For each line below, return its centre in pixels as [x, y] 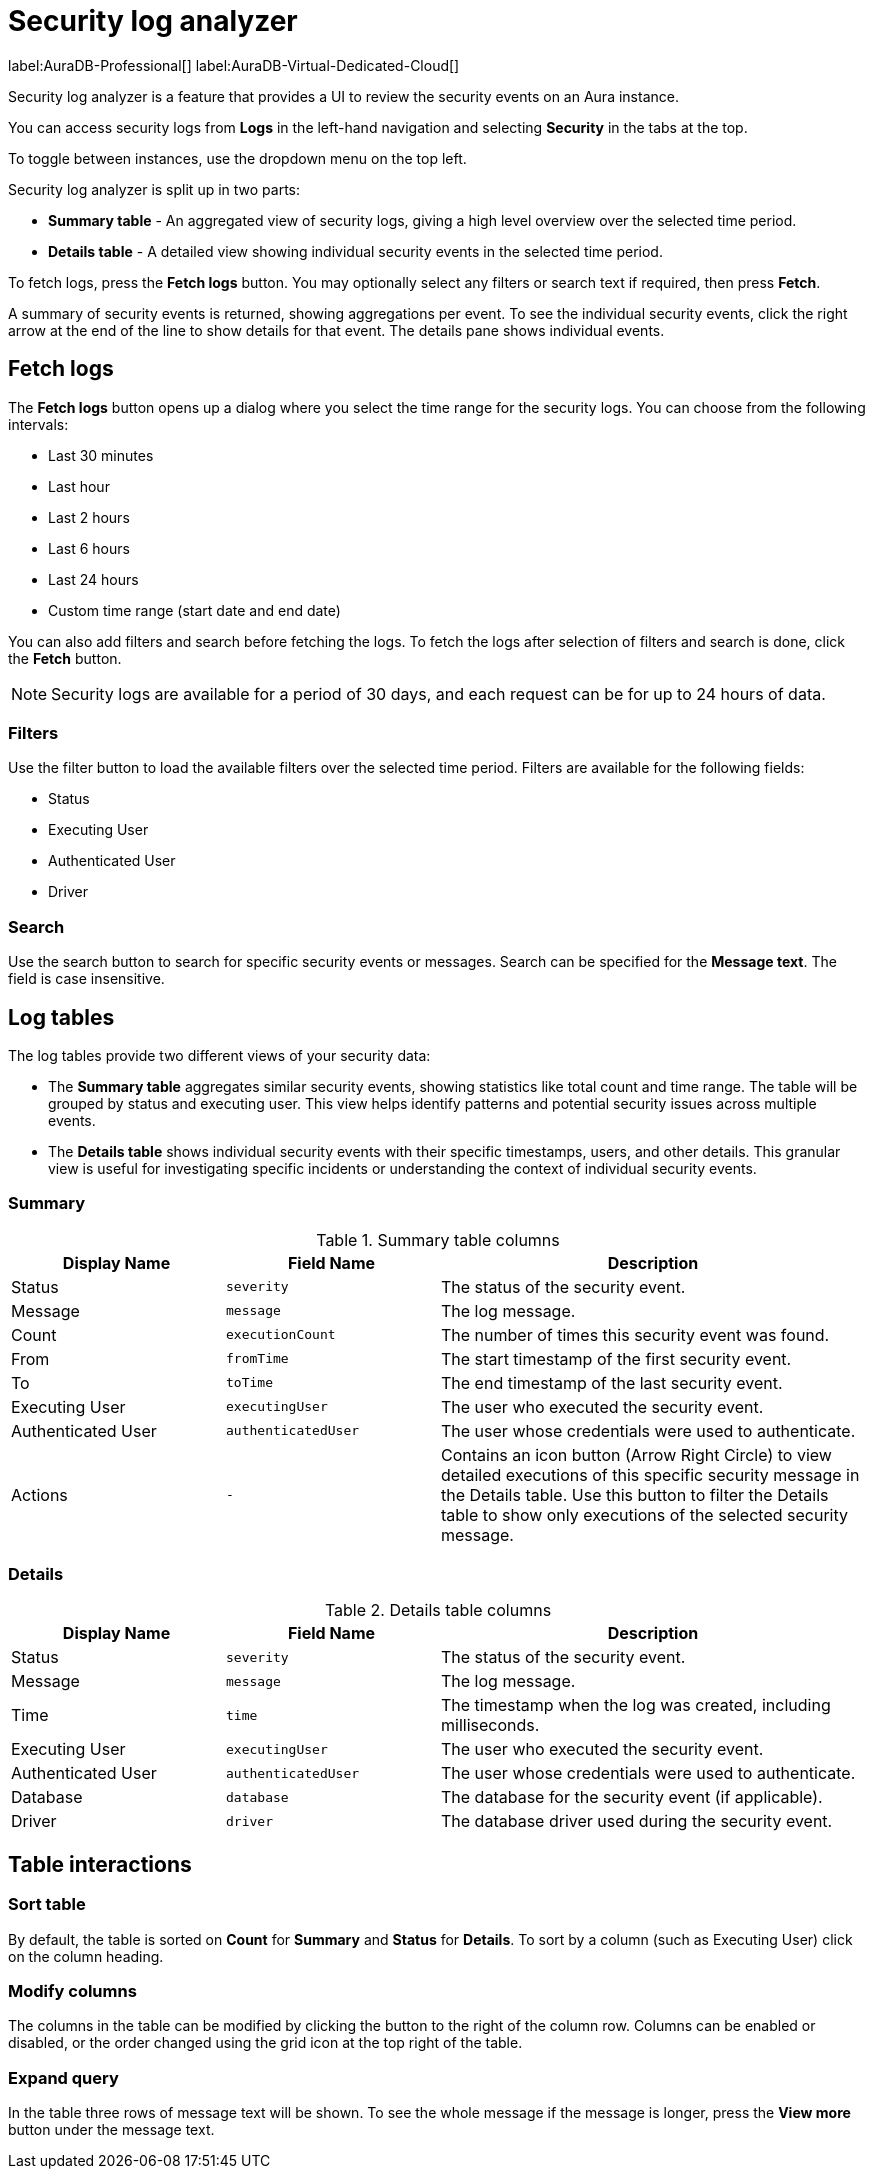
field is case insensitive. [86, 979]
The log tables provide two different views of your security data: [219, 1055]
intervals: [38, 424]
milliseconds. [490, 1725]
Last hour [79, 486]
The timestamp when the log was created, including [636, 1705]
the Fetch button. [65, 658]
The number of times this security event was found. [635, 1334]
